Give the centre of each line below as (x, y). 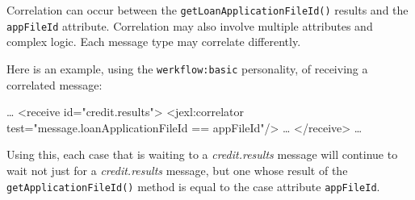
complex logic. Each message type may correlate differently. (154, 42)
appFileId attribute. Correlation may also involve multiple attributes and (190, 25)
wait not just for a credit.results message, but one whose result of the (177, 170)
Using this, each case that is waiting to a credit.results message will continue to (202, 154)
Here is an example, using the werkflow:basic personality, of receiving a (187, 68)
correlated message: (54, 84)
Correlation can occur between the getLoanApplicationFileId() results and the (207, 10)
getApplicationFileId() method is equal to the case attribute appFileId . (193, 186)
